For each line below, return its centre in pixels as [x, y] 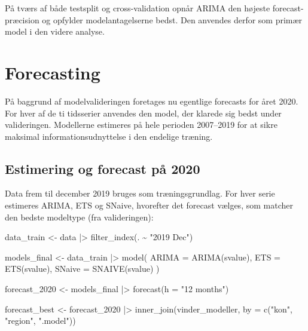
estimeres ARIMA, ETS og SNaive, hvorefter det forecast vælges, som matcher [149, 205]
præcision [22, 19]
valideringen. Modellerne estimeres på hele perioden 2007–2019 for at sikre [141, 125]
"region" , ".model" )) [40, 321]
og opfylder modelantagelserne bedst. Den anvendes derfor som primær [172, 19]
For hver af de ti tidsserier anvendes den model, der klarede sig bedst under [143, 113]
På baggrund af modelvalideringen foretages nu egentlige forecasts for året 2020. [152, 101]
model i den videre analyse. [55, 31]
